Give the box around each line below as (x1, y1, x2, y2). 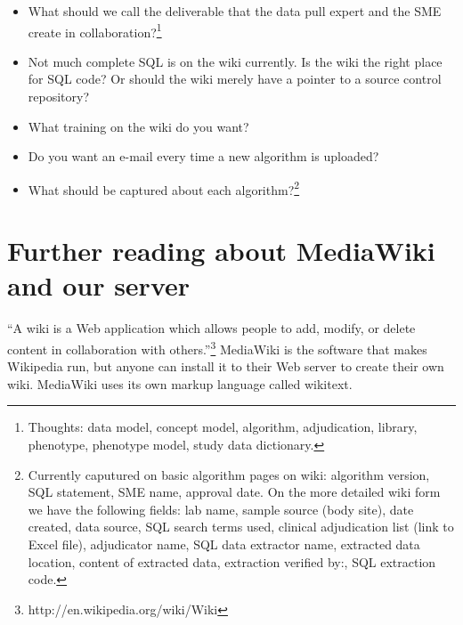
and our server (7, 267, 191, 304)
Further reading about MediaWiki (7, 232, 435, 269)
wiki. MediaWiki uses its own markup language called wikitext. (7, 374, 353, 393)
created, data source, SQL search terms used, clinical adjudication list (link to (28, 517, 454, 536)
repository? (28, 87, 90, 106)
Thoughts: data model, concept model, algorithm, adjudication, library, (28, 418, 418, 436)
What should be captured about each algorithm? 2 (28, 177, 300, 199)
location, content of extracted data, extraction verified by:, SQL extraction (28, 552, 436, 571)
